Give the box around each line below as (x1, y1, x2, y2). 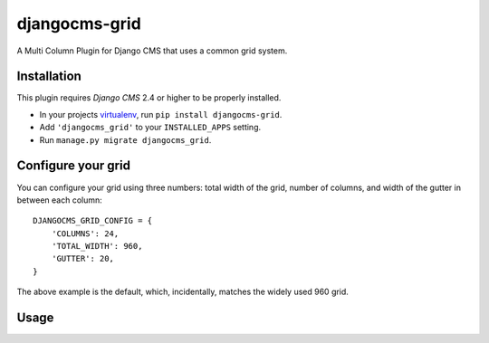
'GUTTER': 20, (51, 253, 115, 264)
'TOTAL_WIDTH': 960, (51, 241, 143, 252)
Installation (16, 69, 81, 84)
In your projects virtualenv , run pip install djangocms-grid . (39, 109, 283, 119)
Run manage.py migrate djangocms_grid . (39, 134, 212, 145)
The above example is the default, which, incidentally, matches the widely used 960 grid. (16, 286, 349, 298)
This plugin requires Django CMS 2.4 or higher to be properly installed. (16, 92, 282, 103)
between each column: (16, 195, 103, 205)
